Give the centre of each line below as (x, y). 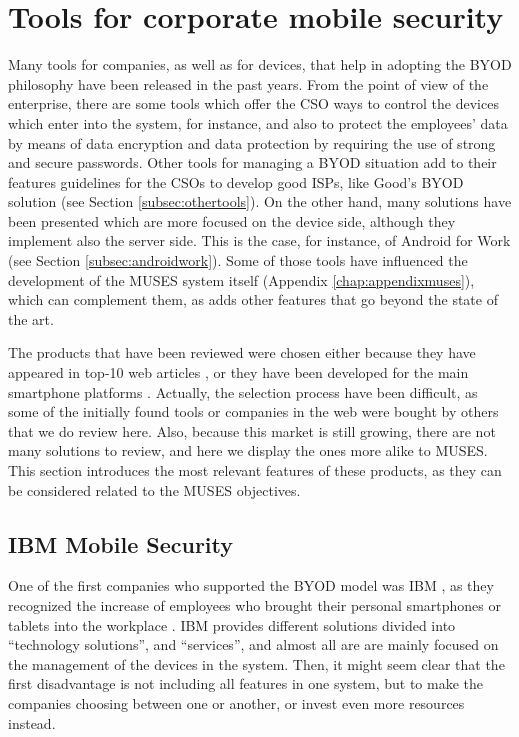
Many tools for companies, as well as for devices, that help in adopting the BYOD (260, 64)
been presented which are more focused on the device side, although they (232, 220)
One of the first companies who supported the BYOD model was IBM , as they (251, 585)
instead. (32, 722)
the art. (31, 318)
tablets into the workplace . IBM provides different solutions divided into (232, 624)
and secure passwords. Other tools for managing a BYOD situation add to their (252, 162)
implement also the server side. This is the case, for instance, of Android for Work (259, 240)
